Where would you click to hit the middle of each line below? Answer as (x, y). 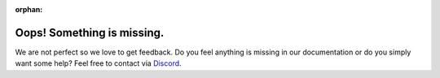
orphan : (29, 9)
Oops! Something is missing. (90, 32)
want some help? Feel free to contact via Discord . (99, 63)
